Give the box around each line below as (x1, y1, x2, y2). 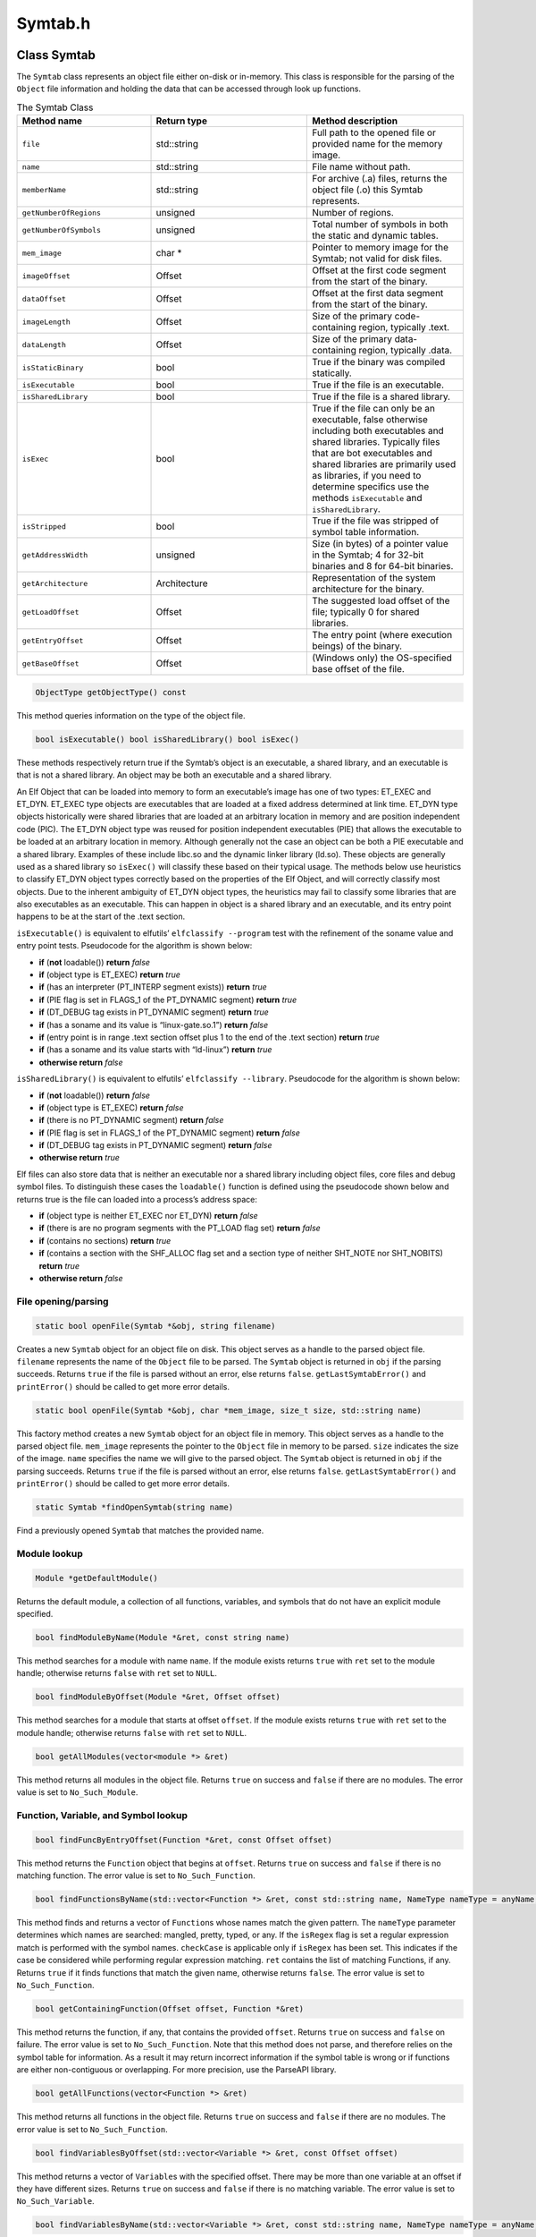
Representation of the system (312, 572, 437, 584)
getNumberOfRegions (21, 208, 102, 217)
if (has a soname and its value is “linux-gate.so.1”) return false (38, 1019, 269, 1030)
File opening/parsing (16, 1295, 109, 1307)
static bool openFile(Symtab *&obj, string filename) (35, 1321, 276, 1331)
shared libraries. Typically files (312, 436, 440, 448)
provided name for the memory (312, 138, 443, 150)
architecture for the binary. (312, 583, 424, 595)
